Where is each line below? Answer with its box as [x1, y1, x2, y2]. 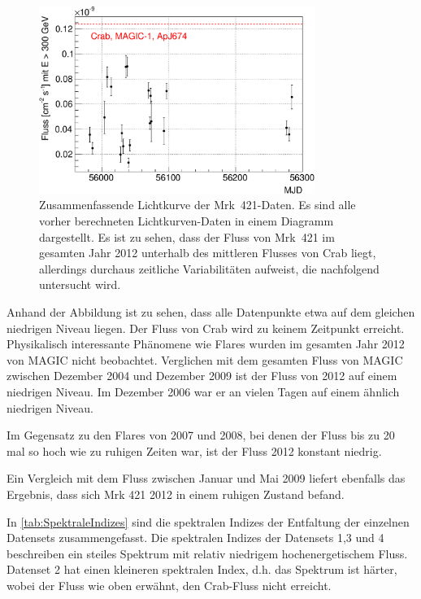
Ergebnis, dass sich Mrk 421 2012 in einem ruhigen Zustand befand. [7, 485, 345, 502]
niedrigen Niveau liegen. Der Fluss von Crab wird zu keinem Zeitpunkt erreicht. [7, 319, 405, 336]
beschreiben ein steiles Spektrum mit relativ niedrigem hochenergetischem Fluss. [7, 544, 408, 562]
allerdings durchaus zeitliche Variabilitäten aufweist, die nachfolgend [39, 260, 380, 277]
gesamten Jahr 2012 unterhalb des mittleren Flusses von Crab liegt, [39, 244, 376, 261]
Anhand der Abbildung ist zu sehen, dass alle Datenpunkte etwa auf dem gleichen [7, 304, 415, 321]
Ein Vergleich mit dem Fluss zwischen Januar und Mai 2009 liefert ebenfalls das [7, 470, 406, 487]
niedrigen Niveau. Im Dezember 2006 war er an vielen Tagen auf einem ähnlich [7, 383, 400, 400]
